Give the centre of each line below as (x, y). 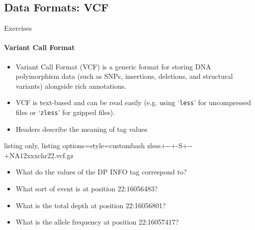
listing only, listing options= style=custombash (75, 145)
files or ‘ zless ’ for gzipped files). (65, 112)
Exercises (18, 28)
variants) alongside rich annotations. (71, 86)
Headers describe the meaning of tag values (82, 129)
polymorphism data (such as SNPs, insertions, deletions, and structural (124, 76)
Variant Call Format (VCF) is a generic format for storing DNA (113, 66)
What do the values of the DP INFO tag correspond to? (101, 172)
